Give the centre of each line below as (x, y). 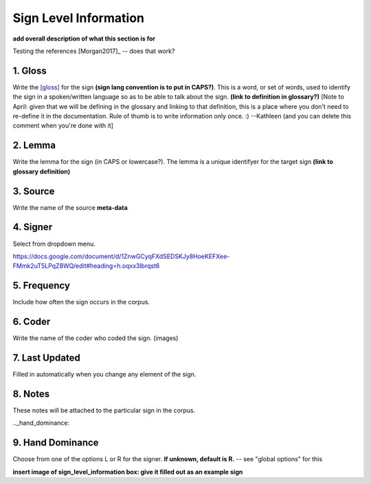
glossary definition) (42, 171)
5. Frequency (41, 286)
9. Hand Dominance (56, 443)
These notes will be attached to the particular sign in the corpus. (104, 410)
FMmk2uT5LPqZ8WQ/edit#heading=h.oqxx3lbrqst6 (86, 266)
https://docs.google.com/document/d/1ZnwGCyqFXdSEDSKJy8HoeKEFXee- (121, 256)
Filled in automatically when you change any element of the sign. (104, 375)
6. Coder (32, 322)
